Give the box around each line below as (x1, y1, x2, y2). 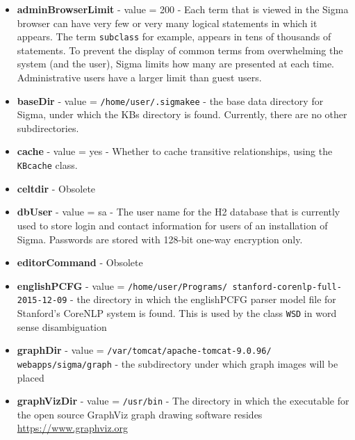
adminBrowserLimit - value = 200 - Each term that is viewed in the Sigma (17, 2, 349, 16)
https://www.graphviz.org (17, 421, 129, 435)
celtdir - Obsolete (17, 181, 96, 195)
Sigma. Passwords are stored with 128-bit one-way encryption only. (17, 231, 303, 246)
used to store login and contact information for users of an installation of (17, 218, 328, 232)
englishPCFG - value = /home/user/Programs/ (17, 278, 228, 293)
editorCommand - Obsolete (17, 255, 143, 270)
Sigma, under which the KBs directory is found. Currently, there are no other (17, 107, 347, 122)
